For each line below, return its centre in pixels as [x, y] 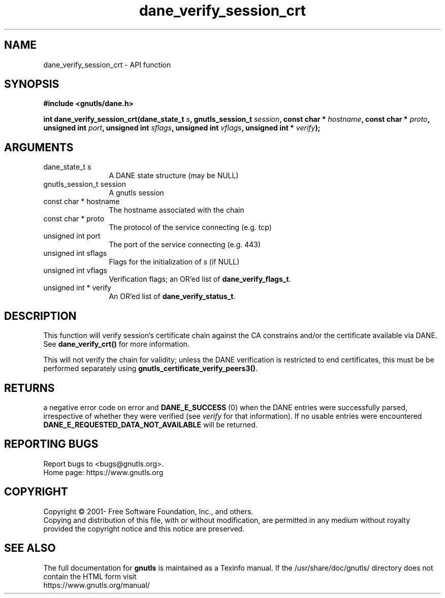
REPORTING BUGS [51, 444]
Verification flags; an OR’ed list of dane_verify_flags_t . [200, 279]
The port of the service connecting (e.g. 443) [185, 245]
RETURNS [29, 388]
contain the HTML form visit [90, 576]
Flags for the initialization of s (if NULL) [174, 262]
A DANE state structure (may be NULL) [174, 176]
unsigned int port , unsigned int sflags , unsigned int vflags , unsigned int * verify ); [182, 128]
